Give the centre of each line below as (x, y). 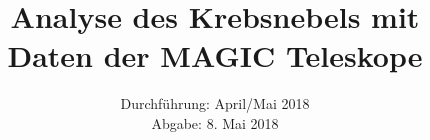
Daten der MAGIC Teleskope (215, 55)
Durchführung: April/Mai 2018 (215, 103)
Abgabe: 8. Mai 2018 (215, 122)
